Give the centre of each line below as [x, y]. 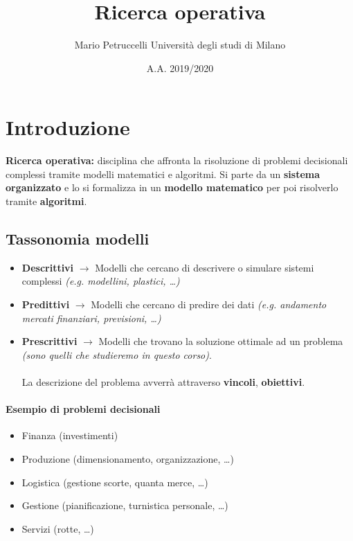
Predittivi [46, 304]
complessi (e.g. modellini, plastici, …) [101, 281]
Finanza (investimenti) [70, 435]
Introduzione [68, 127]
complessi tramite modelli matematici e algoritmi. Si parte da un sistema [163, 174]
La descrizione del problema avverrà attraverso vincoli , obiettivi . [163, 381]
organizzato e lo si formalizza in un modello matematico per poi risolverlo [172, 187]
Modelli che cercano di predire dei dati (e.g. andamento [209, 304]
